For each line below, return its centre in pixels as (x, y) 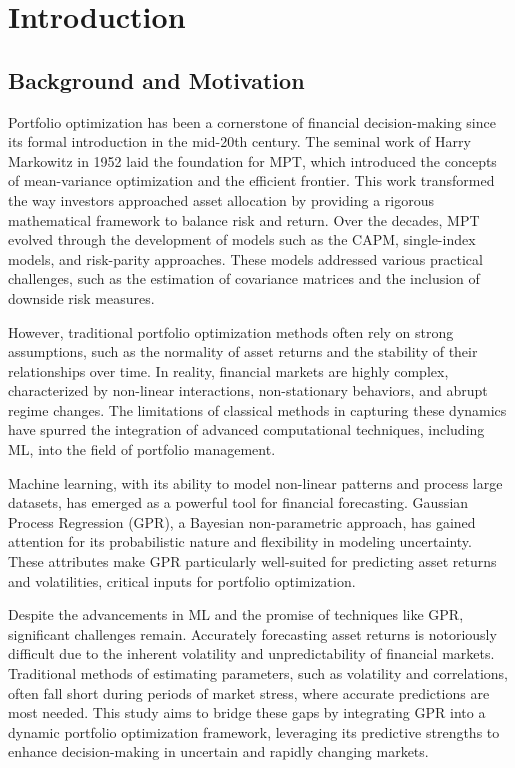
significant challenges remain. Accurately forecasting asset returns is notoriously (252, 633)
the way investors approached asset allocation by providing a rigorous (221, 199)
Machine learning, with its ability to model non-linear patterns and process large (255, 482)
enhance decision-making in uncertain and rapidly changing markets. (218, 751)
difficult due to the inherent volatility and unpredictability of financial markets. (251, 653)
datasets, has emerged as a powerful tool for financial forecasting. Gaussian (238, 502)
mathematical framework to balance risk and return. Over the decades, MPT (244, 219)
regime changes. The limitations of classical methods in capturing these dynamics (257, 409)
